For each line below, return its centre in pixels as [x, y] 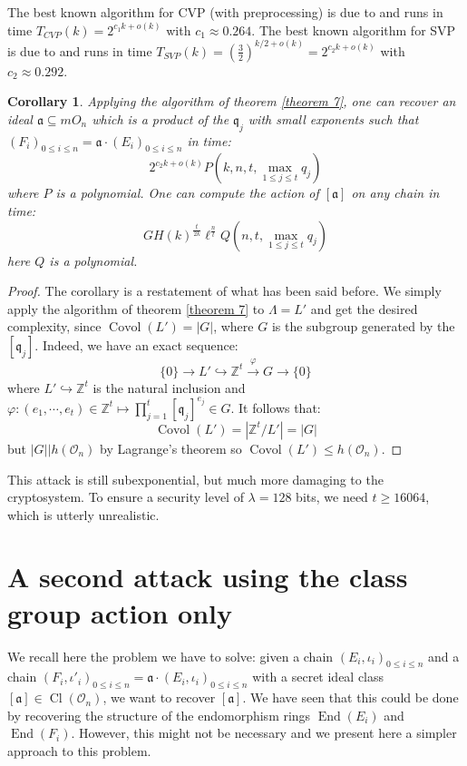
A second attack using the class [208, 577]
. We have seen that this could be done [350, 697]
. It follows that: [276, 407]
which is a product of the [161, 118]
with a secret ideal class [318, 677]
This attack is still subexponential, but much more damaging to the [195, 479]
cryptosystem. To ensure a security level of [126, 497]
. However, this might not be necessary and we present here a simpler [264, 733]
